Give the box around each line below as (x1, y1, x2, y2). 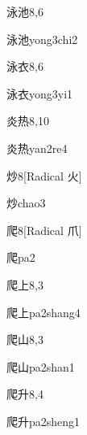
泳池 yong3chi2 (6, 30, 78, 47)
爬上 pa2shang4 (6, 303, 81, 320)
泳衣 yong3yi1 (6, 85, 73, 102)
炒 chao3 (6, 194, 46, 211)
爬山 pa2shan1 (6, 358, 75, 375)
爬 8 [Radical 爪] (6, 221, 82, 238)
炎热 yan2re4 (6, 139, 68, 156)
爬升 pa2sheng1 (6, 412, 81, 429)
